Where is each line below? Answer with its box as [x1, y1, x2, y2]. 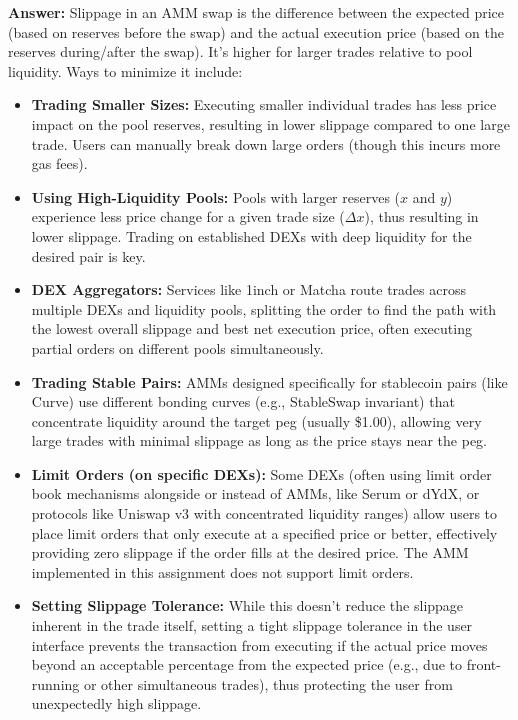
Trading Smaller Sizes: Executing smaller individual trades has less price [31, 94, 497, 115]
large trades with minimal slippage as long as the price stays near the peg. [31, 430, 487, 451]
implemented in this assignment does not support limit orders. [31, 561, 414, 582]
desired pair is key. [31, 245, 146, 266]
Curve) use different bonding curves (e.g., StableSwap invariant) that [31, 391, 455, 412]
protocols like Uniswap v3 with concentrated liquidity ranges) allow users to [31, 503, 498, 524]
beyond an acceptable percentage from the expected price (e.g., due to [31, 654, 463, 675]
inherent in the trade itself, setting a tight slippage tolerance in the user [31, 615, 473, 636]
